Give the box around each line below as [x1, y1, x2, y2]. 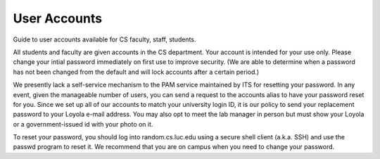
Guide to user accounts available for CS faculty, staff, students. [13, 35, 196, 44]
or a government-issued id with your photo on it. [13, 120, 153, 128]
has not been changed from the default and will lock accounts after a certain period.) [13, 68, 260, 76]
